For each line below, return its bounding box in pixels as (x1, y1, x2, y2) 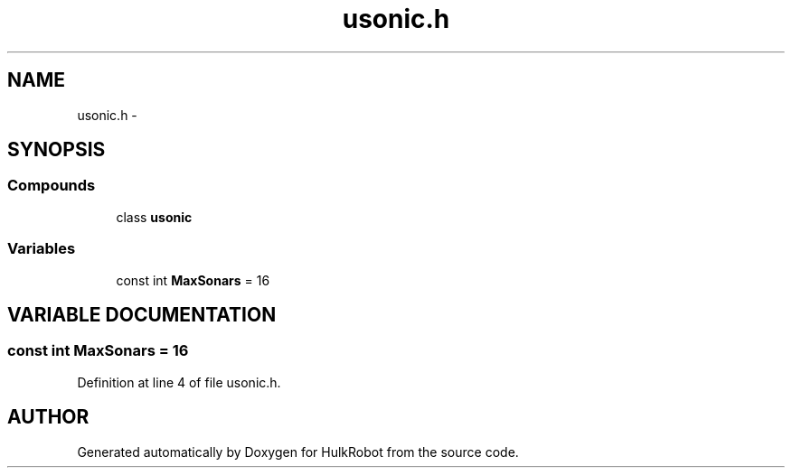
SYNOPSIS (7, 138, 106, 162)
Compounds (7, 176, 96, 195)
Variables (7, 239, 76, 258)
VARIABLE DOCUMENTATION (7, 303, 277, 326)
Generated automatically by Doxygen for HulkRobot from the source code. (77, 443, 519, 460)
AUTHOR (7, 405, 90, 429)
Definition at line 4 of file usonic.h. (77, 374, 281, 390)
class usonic (116, 209, 193, 225)
